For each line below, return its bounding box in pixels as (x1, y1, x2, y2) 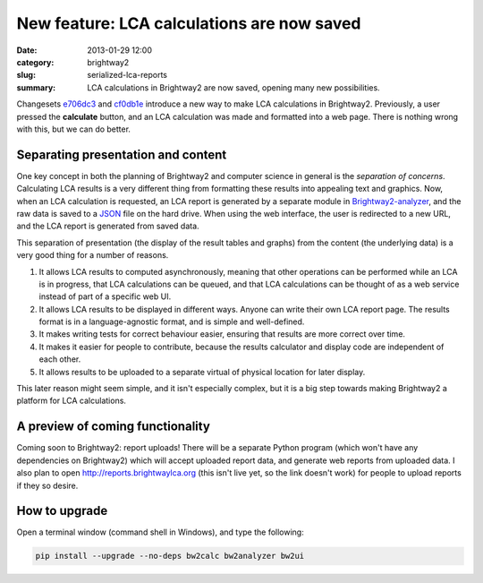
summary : (16, 81, 56, 93)
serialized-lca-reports (87, 70, 168, 81)
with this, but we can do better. (16, 124, 131, 134)
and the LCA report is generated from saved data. (16, 220, 200, 232)
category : (16, 56, 55, 67)
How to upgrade (16, 503, 108, 519)
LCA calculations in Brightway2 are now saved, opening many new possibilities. (87, 81, 380, 93)
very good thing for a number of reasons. (16, 250, 169, 261)
